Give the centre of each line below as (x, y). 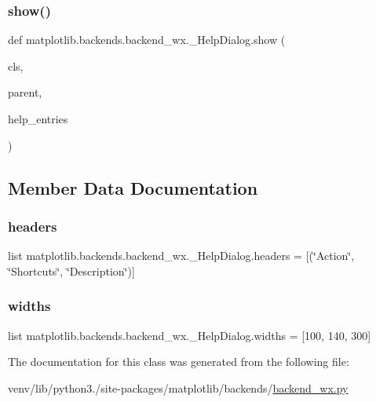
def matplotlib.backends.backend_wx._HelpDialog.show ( (147, 40)
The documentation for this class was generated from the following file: (179, 362)
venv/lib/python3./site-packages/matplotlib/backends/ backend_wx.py (178, 387)
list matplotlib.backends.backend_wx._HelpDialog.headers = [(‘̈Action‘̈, (181, 256)
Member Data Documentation (133, 187)
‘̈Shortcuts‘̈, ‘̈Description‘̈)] (71, 270)
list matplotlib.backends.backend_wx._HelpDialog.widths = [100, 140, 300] (190, 335)
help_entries (38, 119)
